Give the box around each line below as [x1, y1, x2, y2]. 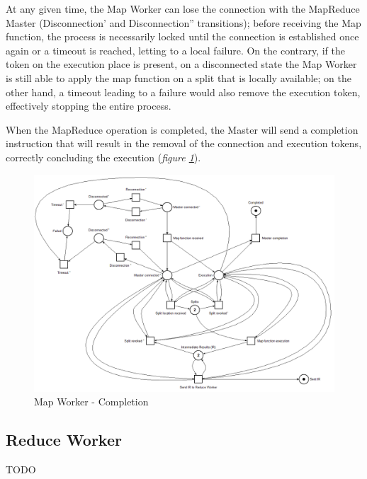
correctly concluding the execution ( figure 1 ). [6, 149, 201, 164]
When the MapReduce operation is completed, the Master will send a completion [6, 122, 358, 137]
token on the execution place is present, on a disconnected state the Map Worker [6, 57, 357, 71]
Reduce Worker [6, 429, 122, 451]
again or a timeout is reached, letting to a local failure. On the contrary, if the [6, 42, 346, 57]
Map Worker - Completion [34, 394, 149, 409]
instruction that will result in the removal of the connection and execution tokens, [6, 136, 362, 151]
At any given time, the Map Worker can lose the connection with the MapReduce [6, 1, 360, 16]
